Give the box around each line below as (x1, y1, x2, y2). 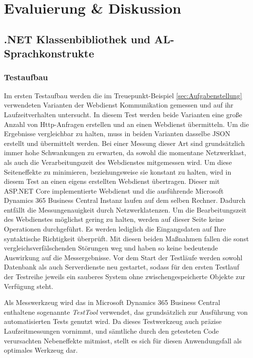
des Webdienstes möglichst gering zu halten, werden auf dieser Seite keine (4, 214, 224, 224)
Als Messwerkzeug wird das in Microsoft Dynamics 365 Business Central (4, 297, 220, 307)
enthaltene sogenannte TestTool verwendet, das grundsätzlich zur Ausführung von (4, 306, 248, 317)
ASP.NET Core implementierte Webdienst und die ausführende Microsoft (4, 185, 224, 196)
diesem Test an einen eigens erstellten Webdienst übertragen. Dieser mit (4, 176, 220, 186)
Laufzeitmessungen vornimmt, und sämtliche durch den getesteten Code (4, 326, 219, 336)
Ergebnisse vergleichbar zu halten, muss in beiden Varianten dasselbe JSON (4, 128, 231, 139)
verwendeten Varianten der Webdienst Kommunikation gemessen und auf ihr (4, 100, 234, 110)
